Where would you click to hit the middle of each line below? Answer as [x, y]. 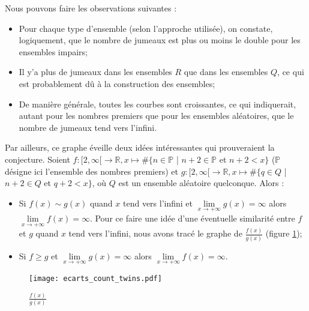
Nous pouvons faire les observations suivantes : [91, 8]
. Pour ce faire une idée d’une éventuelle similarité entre [192, 218]
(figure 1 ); [284, 233]
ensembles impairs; [53, 51]
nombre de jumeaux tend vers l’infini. [88, 127]
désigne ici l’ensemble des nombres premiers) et [92, 171]
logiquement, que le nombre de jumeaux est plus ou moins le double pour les [160, 40]
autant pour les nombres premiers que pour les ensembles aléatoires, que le [156, 116]
